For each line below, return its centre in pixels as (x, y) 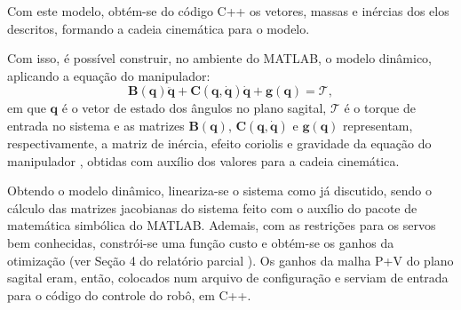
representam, (378, 125)
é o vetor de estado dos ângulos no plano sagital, (194, 108)
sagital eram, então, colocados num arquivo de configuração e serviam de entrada (228, 278)
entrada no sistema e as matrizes (96, 125)
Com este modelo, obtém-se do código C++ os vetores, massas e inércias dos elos (228, 11)
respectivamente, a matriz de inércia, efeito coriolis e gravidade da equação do (219, 143)
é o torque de (380, 108)
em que (27, 108)
